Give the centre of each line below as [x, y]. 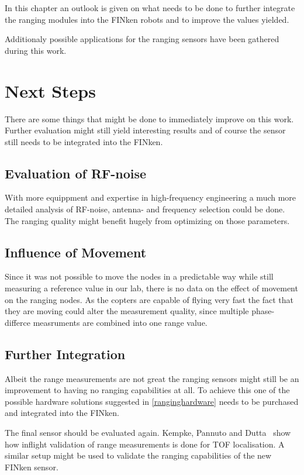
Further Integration [65, 354]
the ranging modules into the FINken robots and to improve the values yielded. [147, 19]
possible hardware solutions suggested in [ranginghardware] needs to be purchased [152, 401]
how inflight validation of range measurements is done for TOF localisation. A [145, 444]
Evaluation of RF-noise [76, 173]
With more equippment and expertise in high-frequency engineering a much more [151, 197]
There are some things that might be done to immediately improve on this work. [149, 118]
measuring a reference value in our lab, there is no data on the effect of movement [151, 288]
